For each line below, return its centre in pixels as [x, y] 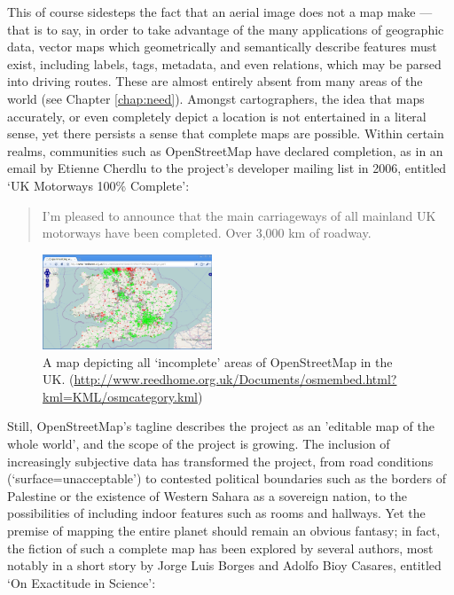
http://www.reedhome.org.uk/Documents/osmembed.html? [235, 379]
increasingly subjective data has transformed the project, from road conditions [220, 461]
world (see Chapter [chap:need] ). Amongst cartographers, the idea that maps [216, 98]
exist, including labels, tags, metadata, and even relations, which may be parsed [224, 63]
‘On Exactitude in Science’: [82, 582]
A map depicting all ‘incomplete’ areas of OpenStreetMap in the [218, 361]
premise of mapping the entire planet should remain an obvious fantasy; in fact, [224, 530]
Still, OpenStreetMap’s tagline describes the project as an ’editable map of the [221, 426]
